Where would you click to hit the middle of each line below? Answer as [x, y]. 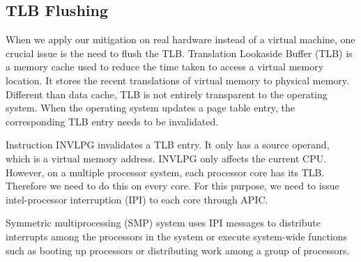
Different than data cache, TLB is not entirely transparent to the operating [167, 94]
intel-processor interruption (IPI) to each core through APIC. [137, 199]
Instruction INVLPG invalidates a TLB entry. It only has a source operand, [168, 145]
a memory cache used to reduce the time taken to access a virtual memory [165, 67]
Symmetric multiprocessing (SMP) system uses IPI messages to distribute [163, 223]
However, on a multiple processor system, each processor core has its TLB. [165, 172]
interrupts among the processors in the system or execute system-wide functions [177, 236]
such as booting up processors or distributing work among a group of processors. [178, 250]
